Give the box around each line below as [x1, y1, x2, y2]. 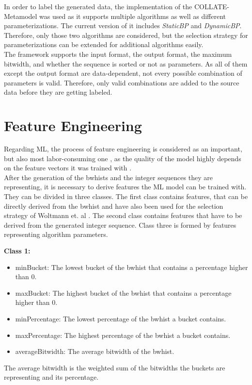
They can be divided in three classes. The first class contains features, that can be [4, 191, 248, 201]
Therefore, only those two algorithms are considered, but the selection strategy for [4, 30, 248, 40]
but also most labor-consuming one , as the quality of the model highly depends [4, 153, 241, 163]
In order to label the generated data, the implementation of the [4, 1, 192, 11]
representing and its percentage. [4, 372, 99, 382]
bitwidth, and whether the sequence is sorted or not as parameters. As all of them [4, 58, 248, 68]
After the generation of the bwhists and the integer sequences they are [4, 172, 213, 182]
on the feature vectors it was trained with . [4, 163, 132, 173]
